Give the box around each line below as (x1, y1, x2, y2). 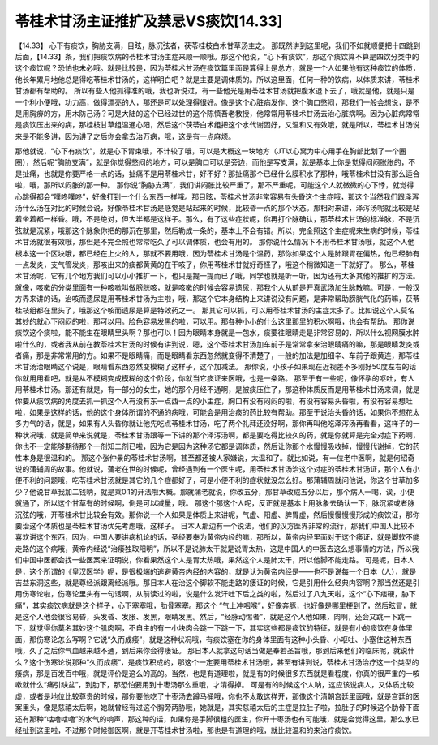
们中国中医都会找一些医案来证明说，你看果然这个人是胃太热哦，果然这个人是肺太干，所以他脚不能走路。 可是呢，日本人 (15, 555, 415, 565)
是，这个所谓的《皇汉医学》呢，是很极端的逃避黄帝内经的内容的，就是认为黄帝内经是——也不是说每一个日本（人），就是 (15, 566, 417, 576)
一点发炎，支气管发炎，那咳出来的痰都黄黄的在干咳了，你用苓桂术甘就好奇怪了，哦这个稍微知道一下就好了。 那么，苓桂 (15, 260, 415, 269)
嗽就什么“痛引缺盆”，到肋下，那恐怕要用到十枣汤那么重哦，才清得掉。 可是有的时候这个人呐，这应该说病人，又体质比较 (15, 680, 414, 690)
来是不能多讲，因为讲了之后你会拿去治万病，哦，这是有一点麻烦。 (15, 131, 235, 141)
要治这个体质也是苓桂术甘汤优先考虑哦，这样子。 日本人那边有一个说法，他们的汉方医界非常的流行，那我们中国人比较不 (15, 520, 415, 531)
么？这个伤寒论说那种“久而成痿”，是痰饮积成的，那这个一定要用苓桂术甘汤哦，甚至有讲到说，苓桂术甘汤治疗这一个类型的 (15, 657, 419, 667)
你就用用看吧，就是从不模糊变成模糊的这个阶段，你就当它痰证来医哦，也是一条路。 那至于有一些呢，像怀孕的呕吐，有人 (15, 373, 415, 383)
